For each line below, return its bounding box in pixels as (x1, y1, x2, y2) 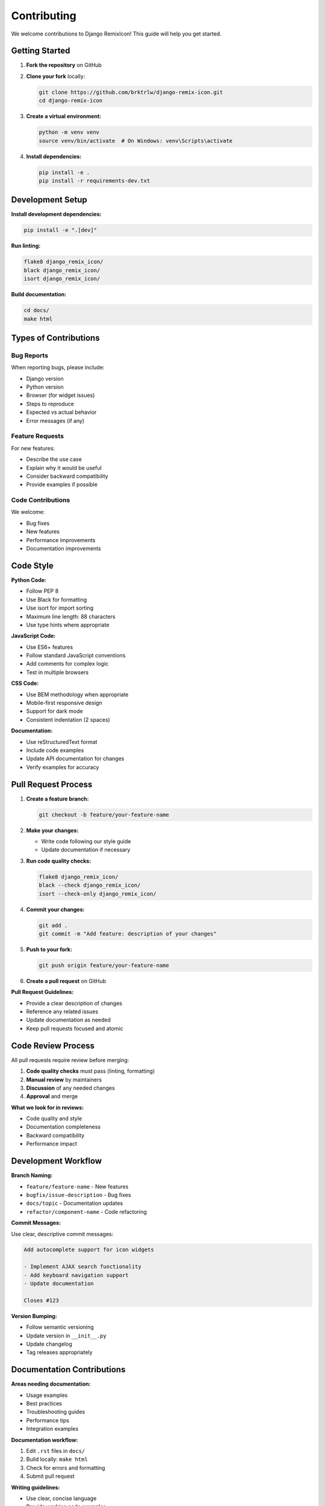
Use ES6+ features (26, 643, 73, 651)
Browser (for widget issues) (26, 392, 95, 399)
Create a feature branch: (26, 795, 89, 802)
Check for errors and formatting (26, 1464, 105, 1471)
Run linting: (11, 242, 41, 249)
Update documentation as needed (26, 1016, 111, 1023)
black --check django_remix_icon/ (39, 882, 141, 889)
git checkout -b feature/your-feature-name (39, 811, 170, 818)
